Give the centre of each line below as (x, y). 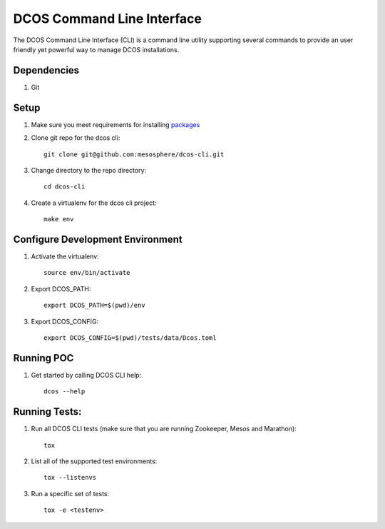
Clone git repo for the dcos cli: (76, 138)
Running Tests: (47, 412)
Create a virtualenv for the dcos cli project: (94, 203)
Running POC (43, 358)
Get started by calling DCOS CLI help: (86, 375)
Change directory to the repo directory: (88, 170)
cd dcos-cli (65, 187)
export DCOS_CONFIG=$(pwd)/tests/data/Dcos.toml (130, 338)
